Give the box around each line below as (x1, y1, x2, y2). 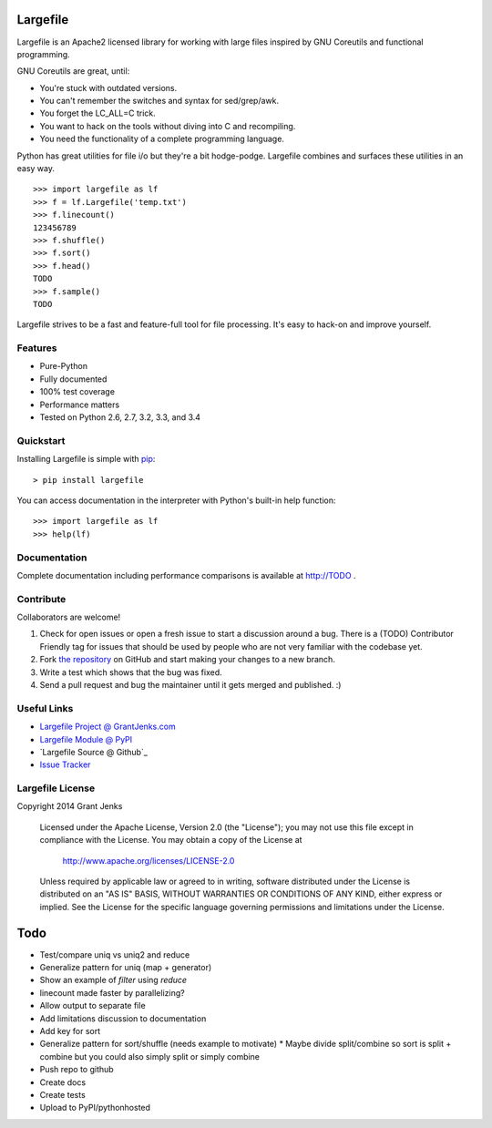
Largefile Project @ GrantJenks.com (39, 721, 177, 733)
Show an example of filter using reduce (39, 975, 187, 986)
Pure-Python (39, 361, 88, 372)
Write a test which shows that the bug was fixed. (39, 666, 222, 678)
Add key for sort (39, 1026, 101, 1037)
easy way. (16, 163, 55, 174)
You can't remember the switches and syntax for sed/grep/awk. (39, 96, 280, 107)
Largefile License (16, 782, 96, 795)
